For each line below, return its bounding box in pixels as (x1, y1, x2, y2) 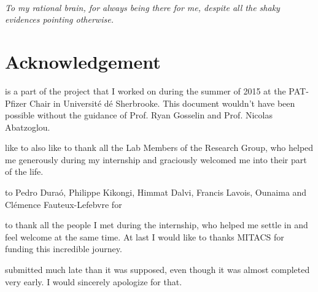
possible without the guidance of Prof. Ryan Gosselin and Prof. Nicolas (5, 109, 273, 121)
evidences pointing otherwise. (5, 13, 114, 26)
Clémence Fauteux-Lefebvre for (5, 198, 122, 210)
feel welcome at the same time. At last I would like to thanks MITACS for (5, 230, 284, 243)
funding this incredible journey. (5, 242, 122, 255)
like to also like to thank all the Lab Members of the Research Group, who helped (5, 141, 314, 154)
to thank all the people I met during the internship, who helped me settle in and (5, 218, 308, 231)
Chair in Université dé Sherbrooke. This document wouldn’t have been (29, 96, 295, 109)
